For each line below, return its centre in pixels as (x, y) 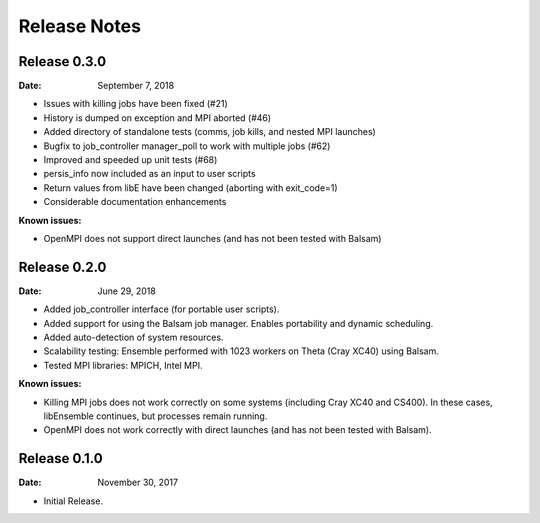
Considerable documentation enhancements (135, 202)
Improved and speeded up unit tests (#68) (130, 160)
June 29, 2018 (127, 291)
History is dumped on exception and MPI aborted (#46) (157, 117)
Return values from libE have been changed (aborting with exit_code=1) (191, 187)
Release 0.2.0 (62, 266)
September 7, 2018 (136, 86)
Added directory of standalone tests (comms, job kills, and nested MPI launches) (210, 132)
